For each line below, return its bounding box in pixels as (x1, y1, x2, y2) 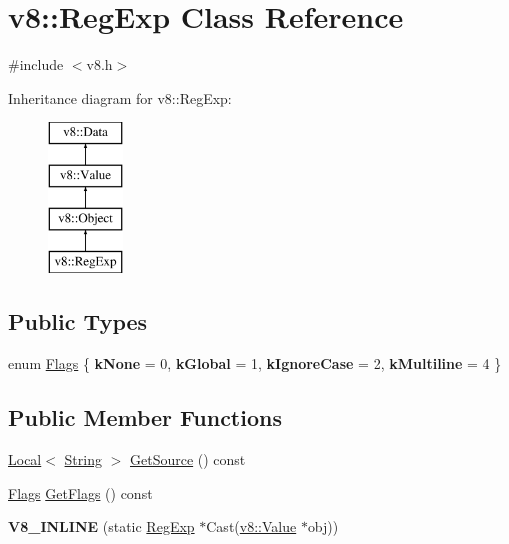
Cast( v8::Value (206, 516, 297, 537)
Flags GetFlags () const (8, 482, 153, 503)
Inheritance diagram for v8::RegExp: (8, 87, 232, 108)
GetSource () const (129, 449, 246, 470)
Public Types (8, 306, 148, 337)
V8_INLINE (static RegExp (8, 516, 195, 537)
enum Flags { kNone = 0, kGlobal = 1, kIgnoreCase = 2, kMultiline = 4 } (8, 353, 502, 374)
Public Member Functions (8, 402, 282, 433)
